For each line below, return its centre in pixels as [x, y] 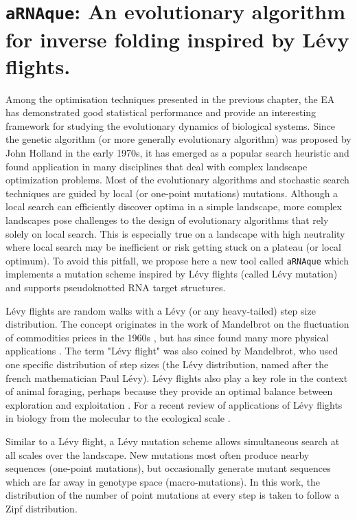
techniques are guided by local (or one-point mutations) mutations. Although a [172, 193]
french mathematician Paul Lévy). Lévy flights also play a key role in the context [177, 377]
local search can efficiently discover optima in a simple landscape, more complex [174, 206]
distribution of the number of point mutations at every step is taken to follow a [173, 495]
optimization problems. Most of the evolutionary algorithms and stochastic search [177, 180]
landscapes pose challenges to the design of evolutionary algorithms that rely [167, 219]
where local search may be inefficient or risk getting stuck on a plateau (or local [173, 247]
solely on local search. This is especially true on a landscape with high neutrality [175, 233]
